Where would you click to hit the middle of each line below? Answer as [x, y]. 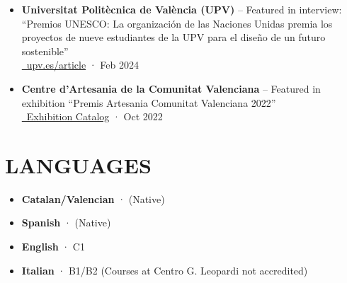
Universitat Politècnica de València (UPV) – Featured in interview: [182, 9]
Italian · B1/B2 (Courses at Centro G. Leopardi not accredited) [165, 270]
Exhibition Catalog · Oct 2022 [95, 116]
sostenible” [45, 51]
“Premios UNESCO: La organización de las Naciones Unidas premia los [177, 23]
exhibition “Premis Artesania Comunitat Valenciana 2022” [149, 102]
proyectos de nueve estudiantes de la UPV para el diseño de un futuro [173, 37]
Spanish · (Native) [66, 223]
